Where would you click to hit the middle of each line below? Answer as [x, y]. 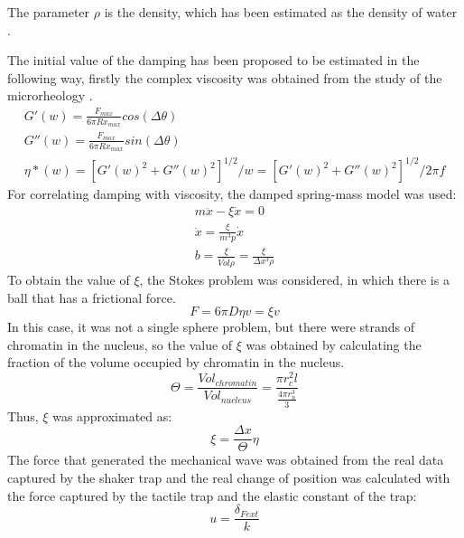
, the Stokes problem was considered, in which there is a [294, 280]
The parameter [49, 12]
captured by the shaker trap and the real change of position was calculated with [229, 477]
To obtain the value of [69, 280]
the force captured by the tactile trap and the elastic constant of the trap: [212, 495]
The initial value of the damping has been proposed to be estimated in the [213, 60]
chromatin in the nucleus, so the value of [120, 344]
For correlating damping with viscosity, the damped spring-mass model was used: [232, 194]
